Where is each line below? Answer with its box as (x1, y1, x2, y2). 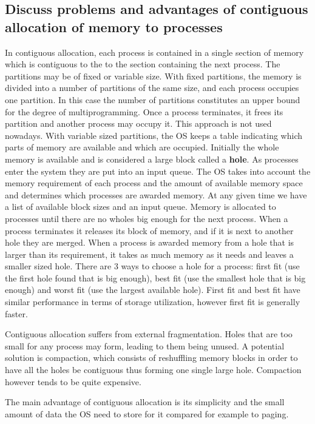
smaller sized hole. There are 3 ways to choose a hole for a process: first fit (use (5, 260, 300, 272)
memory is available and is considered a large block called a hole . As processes (5, 152, 299, 165)
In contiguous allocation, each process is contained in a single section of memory (5, 45, 304, 58)
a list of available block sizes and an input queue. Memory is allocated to (5, 200, 276, 213)
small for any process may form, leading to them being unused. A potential (5, 339, 285, 352)
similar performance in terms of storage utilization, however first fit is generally (5, 295, 300, 308)
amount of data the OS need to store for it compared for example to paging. (5, 407, 289, 420)
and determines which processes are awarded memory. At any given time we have (5, 188, 307, 201)
